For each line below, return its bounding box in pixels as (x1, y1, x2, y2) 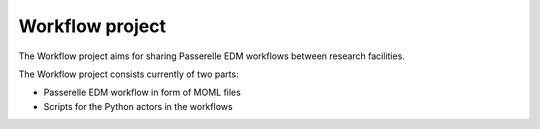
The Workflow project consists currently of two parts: (18, 68, 239, 80)
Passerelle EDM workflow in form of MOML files (43, 86, 242, 99)
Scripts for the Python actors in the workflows (43, 100, 234, 112)
